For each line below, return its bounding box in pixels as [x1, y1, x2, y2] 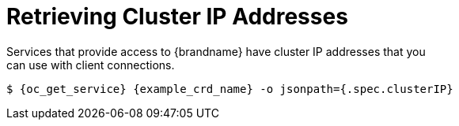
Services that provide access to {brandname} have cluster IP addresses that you [6, 44, 426, 58]
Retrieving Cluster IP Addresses [6, 3, 348, 30]
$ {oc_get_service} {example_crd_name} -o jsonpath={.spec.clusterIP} [6, 82, 453, 95]
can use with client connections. [6, 57, 175, 72]
